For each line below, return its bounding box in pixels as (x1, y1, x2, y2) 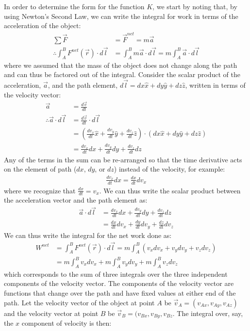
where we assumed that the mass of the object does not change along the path (4, 60, 237, 70)
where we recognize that (4, 185, 76, 195)
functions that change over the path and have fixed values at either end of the (4, 288, 236, 298)
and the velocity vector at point (4, 308, 99, 318)
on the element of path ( (4, 164, 77, 174)
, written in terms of (185, 79, 246, 90)
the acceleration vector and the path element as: (4, 195, 148, 205)
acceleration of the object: (4, 20, 81, 31)
